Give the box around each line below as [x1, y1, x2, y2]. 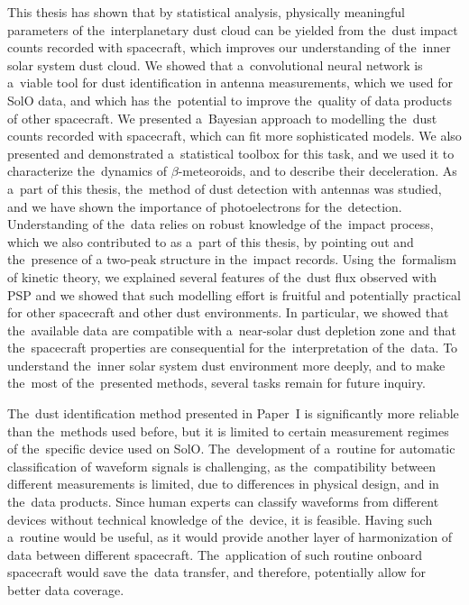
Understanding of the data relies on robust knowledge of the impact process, [7, 215, 434, 234]
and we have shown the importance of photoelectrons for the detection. [7, 197, 402, 215]
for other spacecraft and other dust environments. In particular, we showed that [7, 303, 449, 322]
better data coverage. [7, 581, 124, 599]
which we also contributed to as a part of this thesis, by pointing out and [7, 232, 414, 251]
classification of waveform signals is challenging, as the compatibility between [7, 456, 436, 475]
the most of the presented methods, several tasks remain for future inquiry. [7, 373, 426, 392]
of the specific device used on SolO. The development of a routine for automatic [7, 439, 455, 458]
